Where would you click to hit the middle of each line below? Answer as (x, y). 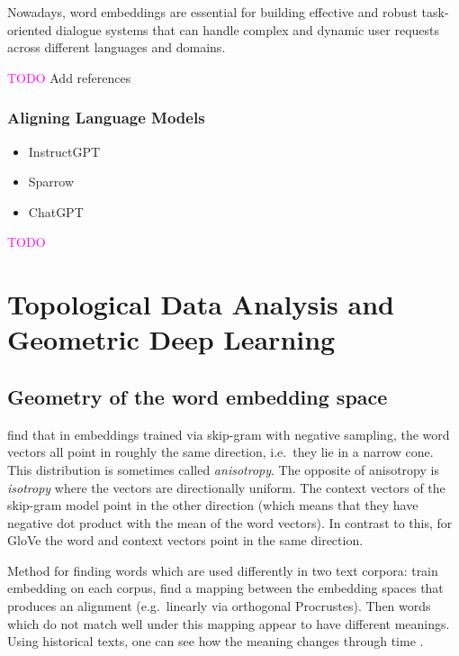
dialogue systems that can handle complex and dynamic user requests (248, 29)
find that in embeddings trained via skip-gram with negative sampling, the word (229, 434)
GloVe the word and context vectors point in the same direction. (185, 540)
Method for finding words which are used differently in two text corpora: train (223, 570)
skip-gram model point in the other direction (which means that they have (213, 505)
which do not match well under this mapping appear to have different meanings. (229, 623)
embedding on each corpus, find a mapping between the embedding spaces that (225, 588)
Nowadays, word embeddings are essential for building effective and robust (212, 12)
